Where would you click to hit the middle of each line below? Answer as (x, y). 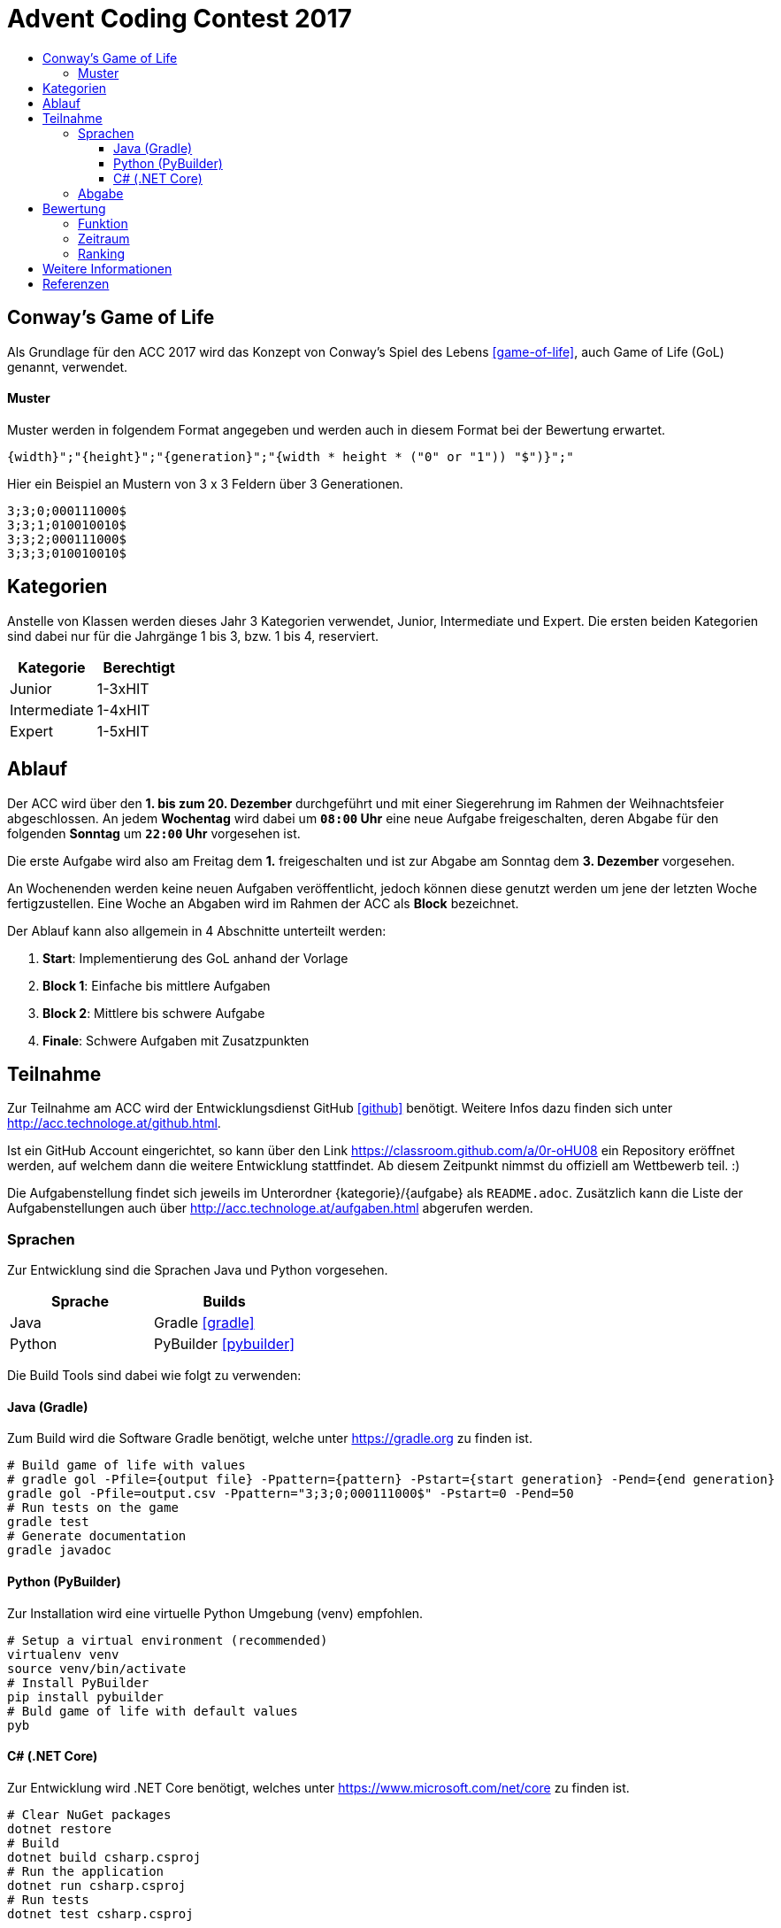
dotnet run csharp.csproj (97, 1885)
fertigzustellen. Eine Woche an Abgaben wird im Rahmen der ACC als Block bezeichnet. (263, 903)
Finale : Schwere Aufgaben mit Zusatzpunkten (176, 1040)
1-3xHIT (123, 688)
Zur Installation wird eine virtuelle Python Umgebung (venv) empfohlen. (215, 1613)
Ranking (102, 253)
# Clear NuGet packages (89, 1814)
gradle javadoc (60, 1550)
